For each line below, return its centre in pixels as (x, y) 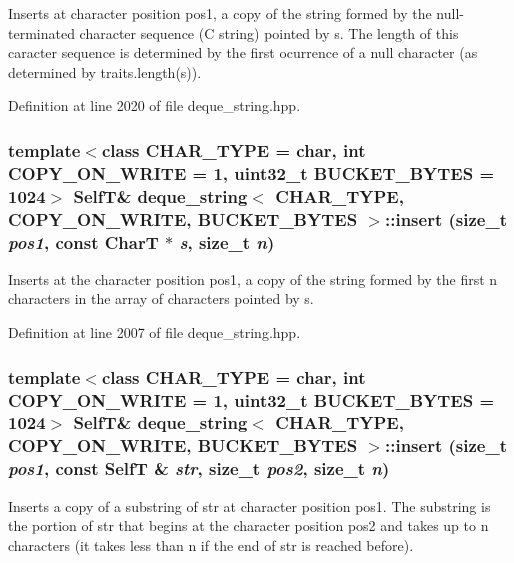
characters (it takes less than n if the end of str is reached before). (211, 544)
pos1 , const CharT (83, 241)
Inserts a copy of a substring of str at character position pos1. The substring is (249, 505)
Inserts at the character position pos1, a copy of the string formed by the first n (253, 278)
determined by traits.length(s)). (105, 71)
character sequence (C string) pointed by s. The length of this (269, 32)
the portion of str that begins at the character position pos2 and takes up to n (248, 525)
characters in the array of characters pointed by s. (161, 298)
